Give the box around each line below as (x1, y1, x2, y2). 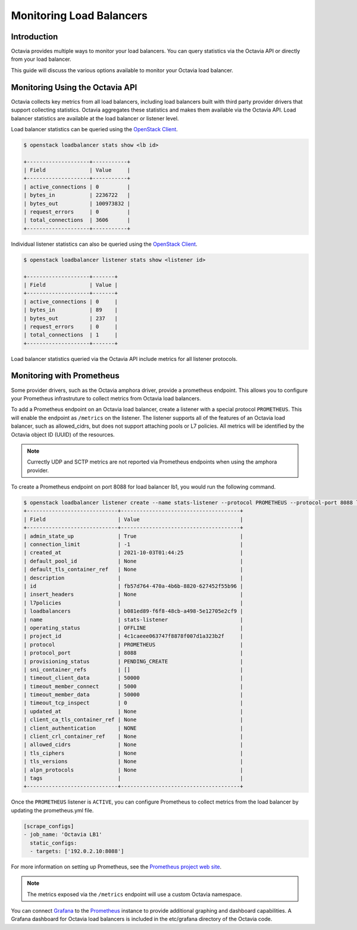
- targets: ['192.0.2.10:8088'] (30, 848, 124, 854)
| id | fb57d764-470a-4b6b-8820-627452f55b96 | (23, 582, 243, 589)
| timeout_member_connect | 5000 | (23, 683, 243, 690)
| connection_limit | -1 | (23, 541, 243, 548)
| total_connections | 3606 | (23, 217, 131, 224)
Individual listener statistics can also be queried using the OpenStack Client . (11, 240, 198, 248)
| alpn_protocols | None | (23, 767, 243, 773)
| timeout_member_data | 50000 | (23, 691, 243, 698)
